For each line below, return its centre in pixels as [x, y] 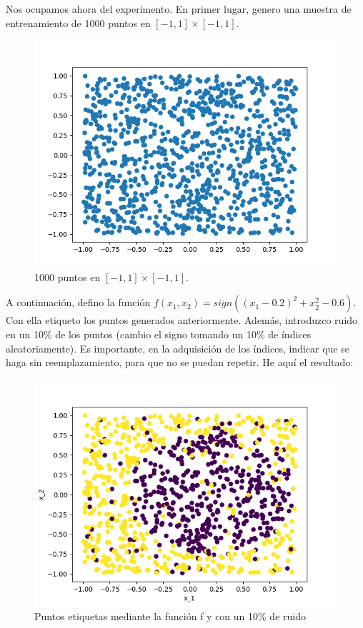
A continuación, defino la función [78, 302]
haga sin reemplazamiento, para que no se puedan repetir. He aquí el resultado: [180, 362]
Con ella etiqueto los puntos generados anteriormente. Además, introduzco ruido [182, 320]
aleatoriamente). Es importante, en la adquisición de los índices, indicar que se [178, 348]
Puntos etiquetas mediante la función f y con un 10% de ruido [170, 616]
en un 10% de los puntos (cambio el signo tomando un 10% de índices [159, 334]
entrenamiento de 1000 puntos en [78, 22]
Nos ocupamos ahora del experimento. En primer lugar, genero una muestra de [179, 9]
